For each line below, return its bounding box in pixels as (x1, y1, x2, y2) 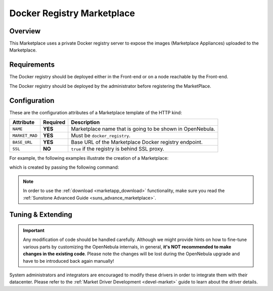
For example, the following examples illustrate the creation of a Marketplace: (9, 155, 169, 161)
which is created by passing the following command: (9, 164, 119, 170)
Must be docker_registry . (71, 132, 131, 139)
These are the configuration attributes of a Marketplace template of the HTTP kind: (9, 109, 182, 116)
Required (43, 119, 66, 126)
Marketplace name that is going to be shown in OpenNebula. (71, 125, 215, 132)
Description (71, 119, 100, 126)
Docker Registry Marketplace (9, 8, 135, 19)
